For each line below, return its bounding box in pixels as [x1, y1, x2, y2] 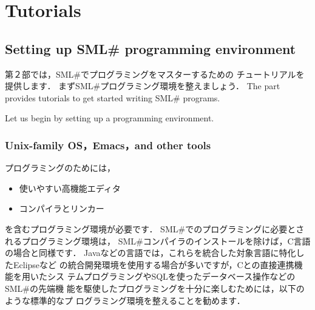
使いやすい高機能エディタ [19, 181, 121, 194]
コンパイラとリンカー [19, 202, 104, 215]
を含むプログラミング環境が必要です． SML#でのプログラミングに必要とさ [5, 222, 305, 235]
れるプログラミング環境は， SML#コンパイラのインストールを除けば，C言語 [5, 234, 311, 247]
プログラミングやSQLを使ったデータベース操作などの [83, 270, 296, 283]
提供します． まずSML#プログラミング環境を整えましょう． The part [5, 79, 280, 92]
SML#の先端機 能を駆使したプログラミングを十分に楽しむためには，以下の [5, 281, 305, 294]
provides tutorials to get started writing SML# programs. [5, 91, 220, 104]
